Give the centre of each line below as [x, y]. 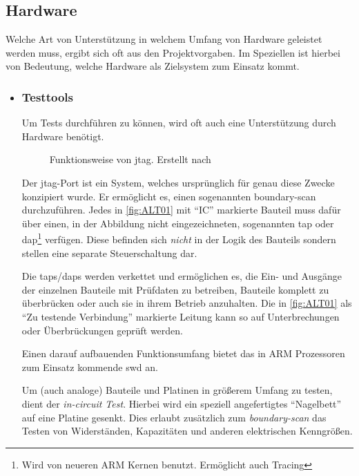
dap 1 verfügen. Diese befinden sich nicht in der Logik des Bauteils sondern [179, 238]
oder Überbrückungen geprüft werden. [102, 330]
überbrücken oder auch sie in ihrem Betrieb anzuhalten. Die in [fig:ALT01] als [187, 303]
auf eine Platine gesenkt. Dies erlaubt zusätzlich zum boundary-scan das [174, 417]
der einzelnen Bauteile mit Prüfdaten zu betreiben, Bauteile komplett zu [175, 289]
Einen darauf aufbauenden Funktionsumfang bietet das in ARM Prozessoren [183, 353]
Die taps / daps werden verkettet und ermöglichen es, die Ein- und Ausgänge [182, 276]
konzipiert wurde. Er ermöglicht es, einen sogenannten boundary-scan [169, 196]
